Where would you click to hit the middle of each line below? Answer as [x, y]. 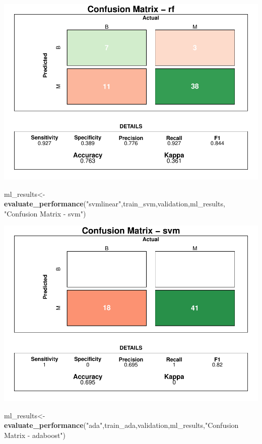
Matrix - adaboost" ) [35, 435]
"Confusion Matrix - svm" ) [45, 213]
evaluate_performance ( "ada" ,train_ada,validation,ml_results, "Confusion [121, 425]
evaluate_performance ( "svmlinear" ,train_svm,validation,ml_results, [115, 204]
